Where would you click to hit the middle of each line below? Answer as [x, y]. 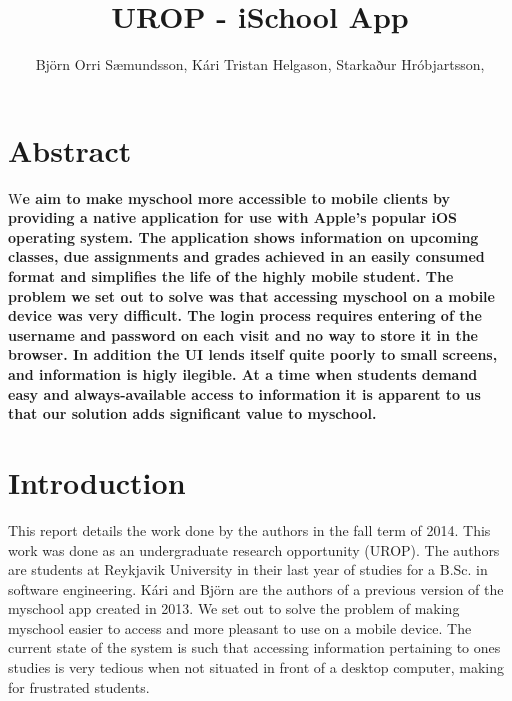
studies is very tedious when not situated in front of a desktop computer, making [256, 667]
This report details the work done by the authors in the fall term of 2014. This [249, 529]
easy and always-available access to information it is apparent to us [244, 393]
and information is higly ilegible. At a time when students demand [243, 374]
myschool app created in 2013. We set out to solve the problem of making [234, 608]
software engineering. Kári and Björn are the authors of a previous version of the [256, 588]
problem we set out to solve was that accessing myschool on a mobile [251, 295]
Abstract [70, 149]
